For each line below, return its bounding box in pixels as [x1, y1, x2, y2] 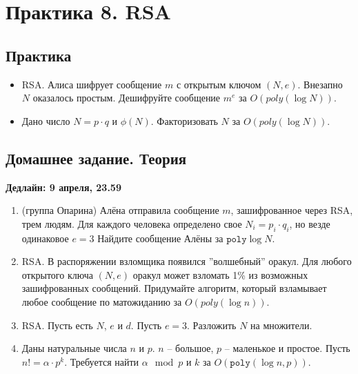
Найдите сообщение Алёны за [97, 230, 223, 245]
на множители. [250, 317, 312, 332]
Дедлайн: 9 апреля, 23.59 [6, 179, 121, 194]
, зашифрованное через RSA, [230, 203, 353, 217]
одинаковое [21, 230, 69, 245]
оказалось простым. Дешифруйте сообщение [32, 90, 221, 105]
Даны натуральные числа [21, 341, 127, 355]
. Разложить [187, 317, 237, 332]
